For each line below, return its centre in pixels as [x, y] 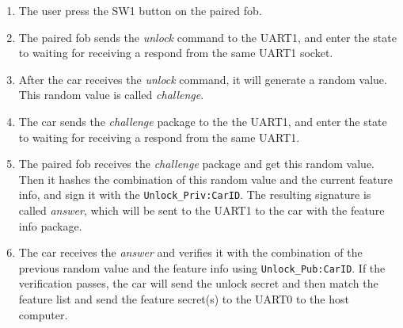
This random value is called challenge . [111, 95]
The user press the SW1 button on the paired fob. [140, 10]
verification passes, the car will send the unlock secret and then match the [198, 283]
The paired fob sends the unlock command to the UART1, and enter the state [207, 37]
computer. [43, 314]
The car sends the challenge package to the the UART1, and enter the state [203, 121]
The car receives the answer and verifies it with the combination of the [190, 252]
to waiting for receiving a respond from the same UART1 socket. [176, 53]
